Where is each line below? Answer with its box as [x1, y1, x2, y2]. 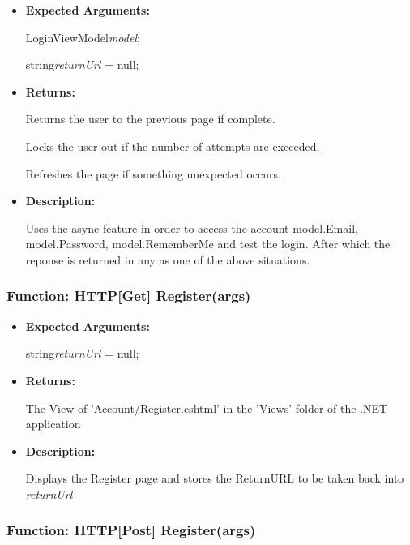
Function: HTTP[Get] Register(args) [6, 285, 251, 306]
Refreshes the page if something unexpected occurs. [25, 165, 281, 182]
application [25, 415, 81, 432]
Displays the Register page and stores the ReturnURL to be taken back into [25, 470, 404, 487]
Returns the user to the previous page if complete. [25, 110, 275, 127]
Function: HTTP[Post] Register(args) [6, 520, 256, 540]
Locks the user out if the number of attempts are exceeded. [25, 137, 320, 154]
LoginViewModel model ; [25, 28, 140, 45]
